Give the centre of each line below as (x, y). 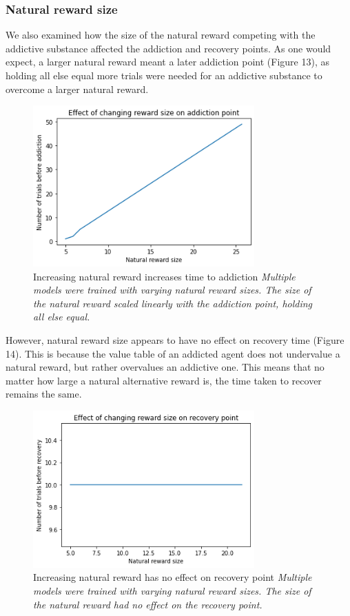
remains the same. (44, 394)
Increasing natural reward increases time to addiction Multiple (164, 276)
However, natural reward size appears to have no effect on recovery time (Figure (175, 339)
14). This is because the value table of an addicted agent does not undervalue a (173, 353)
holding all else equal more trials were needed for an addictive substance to (164, 75)
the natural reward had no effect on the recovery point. (148, 604)
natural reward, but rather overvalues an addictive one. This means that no (165, 367)
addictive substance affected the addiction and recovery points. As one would (168, 48)
